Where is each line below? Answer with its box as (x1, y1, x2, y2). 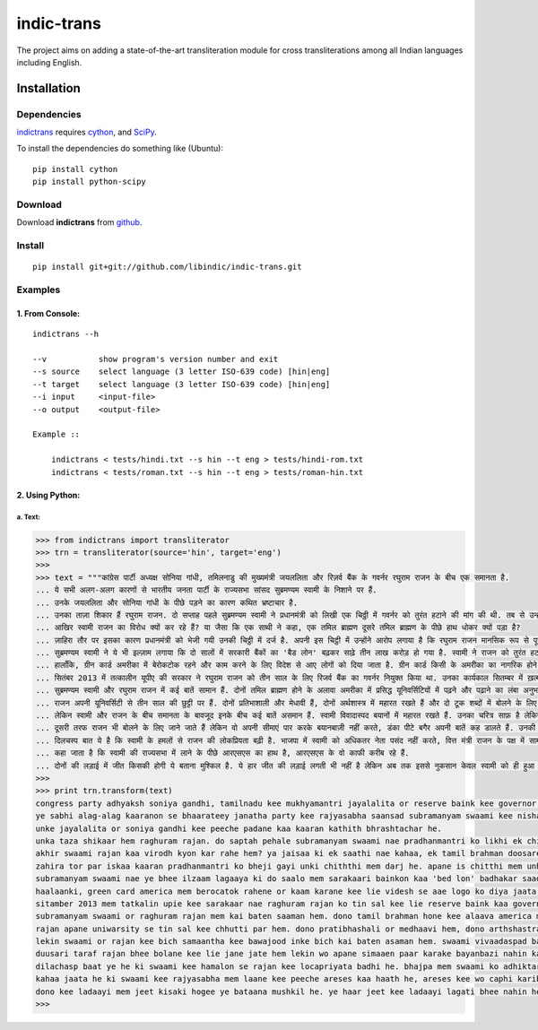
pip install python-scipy (32, 177, 147, 187)
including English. (16, 56, 82, 67)
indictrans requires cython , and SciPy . (16, 126, 157, 138)
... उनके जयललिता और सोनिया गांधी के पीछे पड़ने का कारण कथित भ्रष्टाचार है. (35, 597, 299, 608)
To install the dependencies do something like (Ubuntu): (16, 143, 224, 154)
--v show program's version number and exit (32, 354, 279, 365)
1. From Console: (16, 307, 81, 318)
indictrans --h (32, 329, 100, 340)
